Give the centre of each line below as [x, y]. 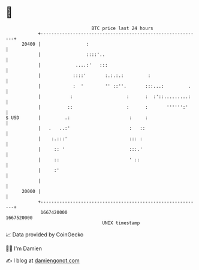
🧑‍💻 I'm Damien [24, 248]
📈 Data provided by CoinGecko [45, 235]
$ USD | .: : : [77, 118]
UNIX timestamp [121, 223]
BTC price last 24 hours [122, 28]
